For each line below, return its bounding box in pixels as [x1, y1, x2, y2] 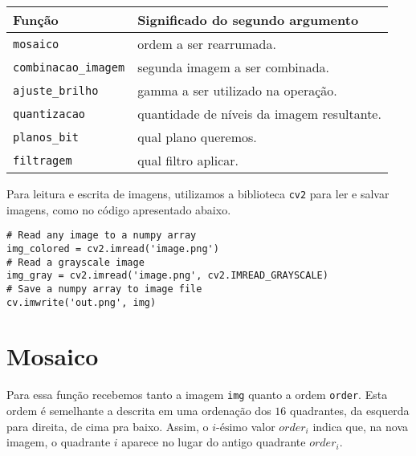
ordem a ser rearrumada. [137, 35, 276, 53]
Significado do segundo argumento [137, 10, 359, 29]
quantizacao [13, 107, 86, 120]
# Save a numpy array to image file [6, 283, 202, 295]
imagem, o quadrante [6, 434, 111, 450]
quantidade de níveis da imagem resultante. [137, 104, 381, 123]
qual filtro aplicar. [137, 151, 239, 169]
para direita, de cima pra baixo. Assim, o [6, 417, 209, 434]
